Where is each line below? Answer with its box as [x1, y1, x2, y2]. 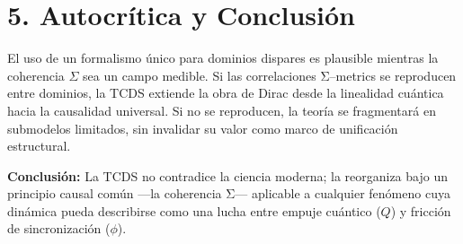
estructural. [7, 136, 71, 155]
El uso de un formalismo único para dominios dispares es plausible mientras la [7, 48, 439, 67]
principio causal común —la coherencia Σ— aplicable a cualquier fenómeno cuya [7, 184, 450, 203]
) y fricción [390, 201, 451, 220]
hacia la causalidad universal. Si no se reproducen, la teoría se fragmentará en [7, 100, 436, 119]
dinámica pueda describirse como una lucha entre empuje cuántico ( [7, 201, 381, 220]
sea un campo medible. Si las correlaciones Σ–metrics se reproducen [83, 65, 457, 84]
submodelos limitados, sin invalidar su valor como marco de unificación [7, 118, 398, 137]
